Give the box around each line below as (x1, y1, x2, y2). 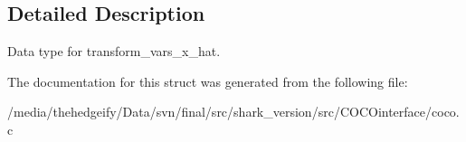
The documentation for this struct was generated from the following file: (7, 71, 408, 90)
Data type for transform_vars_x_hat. (7, 42, 221, 61)
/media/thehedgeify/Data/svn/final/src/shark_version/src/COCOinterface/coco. (7, 102, 460, 121)
